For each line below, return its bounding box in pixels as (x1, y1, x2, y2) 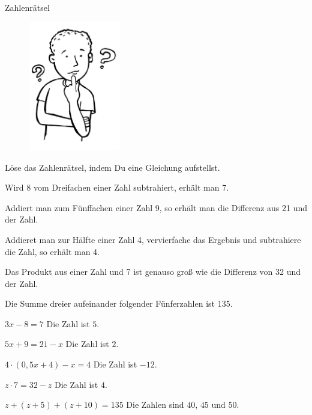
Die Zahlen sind (126, 398, 184, 411)
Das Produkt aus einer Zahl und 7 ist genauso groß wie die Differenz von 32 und (5, 265, 301, 278)
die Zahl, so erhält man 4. (5, 245, 100, 257)
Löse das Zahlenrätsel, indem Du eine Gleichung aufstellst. (5, 161, 220, 173)
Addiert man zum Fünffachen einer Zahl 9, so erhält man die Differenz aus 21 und (5, 201, 307, 214)
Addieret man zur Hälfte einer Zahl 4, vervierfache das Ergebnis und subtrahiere (5, 233, 301, 245)
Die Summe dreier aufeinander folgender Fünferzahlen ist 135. (5, 297, 233, 310)
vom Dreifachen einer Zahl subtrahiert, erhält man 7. (33, 181, 229, 194)
